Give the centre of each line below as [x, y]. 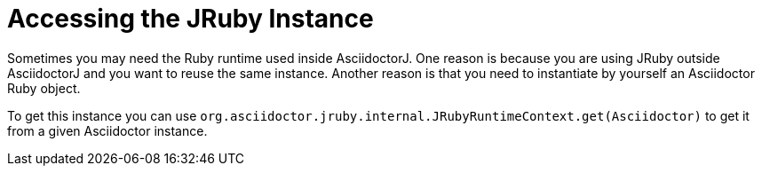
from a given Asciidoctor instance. [107, 130]
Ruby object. [44, 88]
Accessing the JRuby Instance [190, 19]
